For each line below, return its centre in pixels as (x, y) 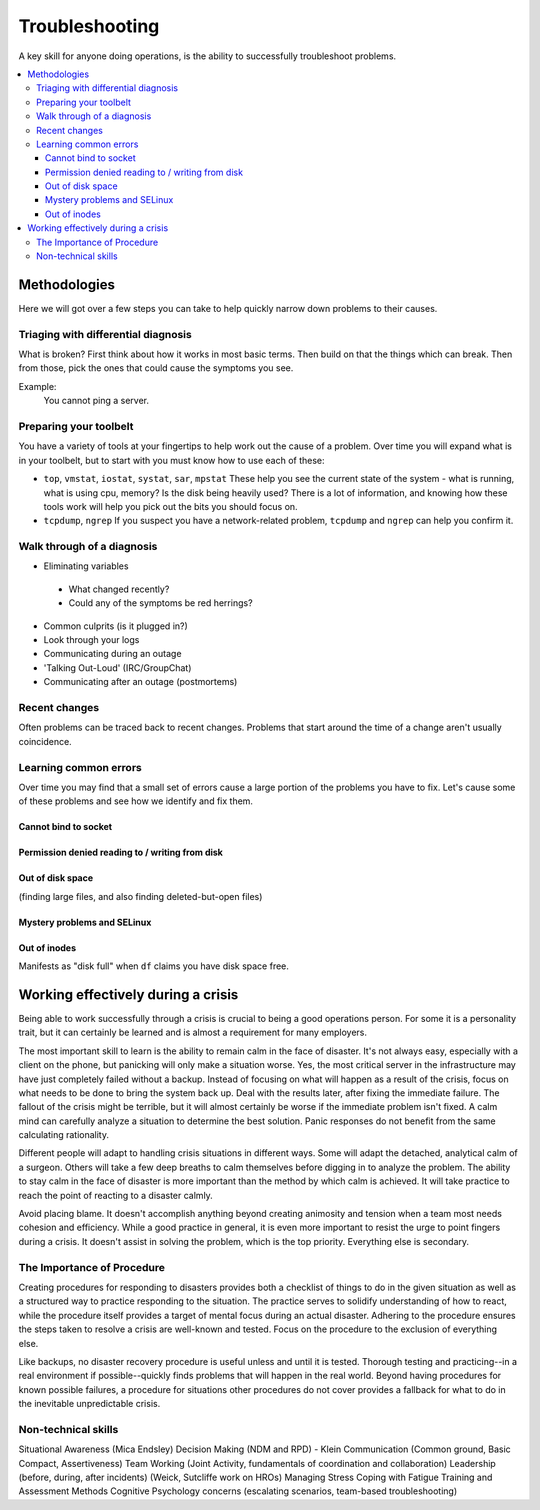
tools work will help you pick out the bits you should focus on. (171, 506)
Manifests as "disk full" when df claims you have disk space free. (154, 966)
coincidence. (45, 741)
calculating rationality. (64, 1135)
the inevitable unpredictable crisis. (89, 1404)
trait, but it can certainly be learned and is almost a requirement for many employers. (193, 1032)
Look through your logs (91, 640)
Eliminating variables (86, 566)
